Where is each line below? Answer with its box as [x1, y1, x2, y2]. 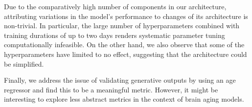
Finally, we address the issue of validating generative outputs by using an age [4, 75, 236, 85]
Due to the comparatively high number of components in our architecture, [4, 1, 227, 11]
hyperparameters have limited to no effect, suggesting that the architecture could [4, 49, 247, 59]
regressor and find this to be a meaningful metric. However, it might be [4, 84, 218, 94]
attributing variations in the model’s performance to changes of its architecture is [4, 11, 248, 21]
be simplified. [4, 58, 44, 69]
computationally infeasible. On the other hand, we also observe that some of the [4, 39, 245, 50]
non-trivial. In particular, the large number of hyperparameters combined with [4, 20, 240, 31]
